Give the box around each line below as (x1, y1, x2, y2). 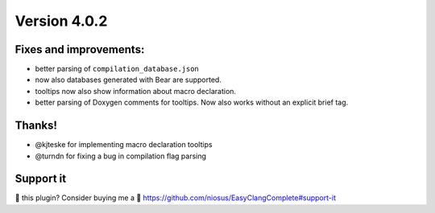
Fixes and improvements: (14, 43, 145, 56)
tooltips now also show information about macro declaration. (35, 86, 237, 96)
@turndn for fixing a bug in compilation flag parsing (35, 151, 207, 161)
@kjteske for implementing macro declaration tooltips (35, 140, 213, 150)
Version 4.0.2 (14, 12, 108, 30)
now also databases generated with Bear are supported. (35, 75, 222, 84)
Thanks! (14, 119, 58, 133)
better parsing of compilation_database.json (35, 64, 199, 74)
